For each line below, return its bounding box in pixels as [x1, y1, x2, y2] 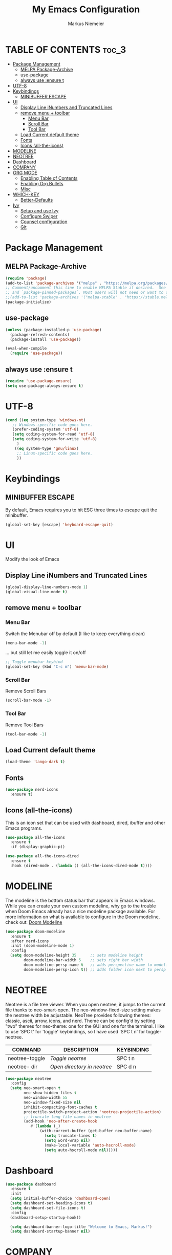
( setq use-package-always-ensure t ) [5, 383, 83, 388]
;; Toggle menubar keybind [5, 659, 63, 665]
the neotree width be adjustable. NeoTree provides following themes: [5, 1012, 151, 1018]
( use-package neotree [5, 1076, 52, 1081]
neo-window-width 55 [24, 1095, 68, 1100]
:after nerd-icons [10, 938, 50, 944]
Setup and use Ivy [20, 207, 59, 213]
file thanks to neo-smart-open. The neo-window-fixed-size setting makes [5, 1007, 161, 1013]
